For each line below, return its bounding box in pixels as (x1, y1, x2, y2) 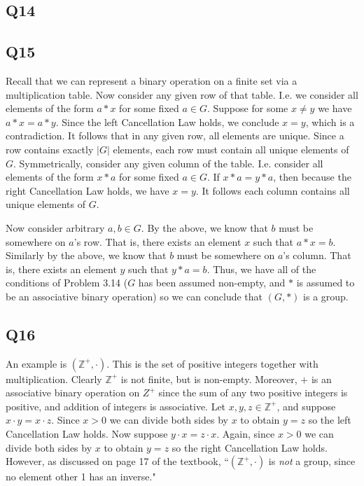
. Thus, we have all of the (206, 261, 316, 276)
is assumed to (296, 275, 355, 290)
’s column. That (283, 248, 351, 263)
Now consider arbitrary (6, 220, 105, 235)
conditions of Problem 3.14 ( (6, 275, 128, 290)
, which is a (305, 114, 355, 129)
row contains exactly (6, 141, 94, 156)
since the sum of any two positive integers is (158, 385, 348, 400)
